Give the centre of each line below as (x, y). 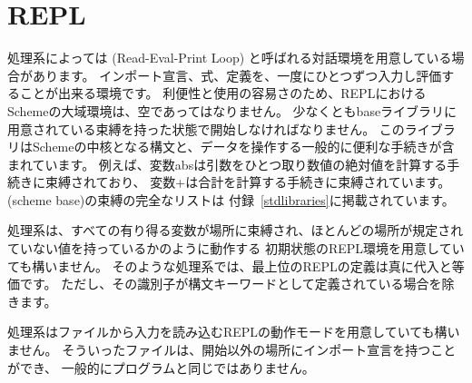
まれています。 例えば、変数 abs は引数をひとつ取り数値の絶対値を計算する (227, 164)
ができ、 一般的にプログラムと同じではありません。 (161, 367)
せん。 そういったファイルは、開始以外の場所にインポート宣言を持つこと (238, 350)
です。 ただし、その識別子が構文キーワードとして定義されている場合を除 (237, 284)
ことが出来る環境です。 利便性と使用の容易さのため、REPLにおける (223, 93)
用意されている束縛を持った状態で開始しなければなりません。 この (206, 128)
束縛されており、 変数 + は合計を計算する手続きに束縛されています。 (248, 182)
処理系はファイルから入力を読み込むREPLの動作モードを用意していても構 (227, 332)
